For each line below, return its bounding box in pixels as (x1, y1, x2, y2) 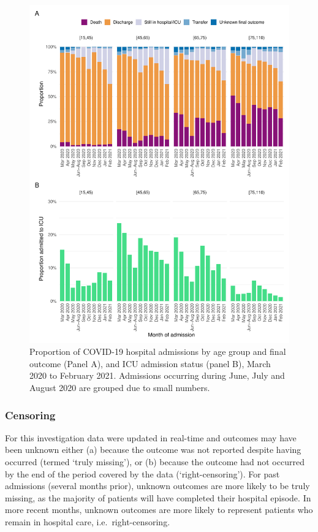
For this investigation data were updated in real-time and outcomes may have (5, 431, 297, 444)
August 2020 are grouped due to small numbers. (29, 381, 210, 394)
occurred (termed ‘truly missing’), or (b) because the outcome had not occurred (5, 455, 305, 468)
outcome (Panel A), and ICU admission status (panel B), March (29, 357, 271, 370)
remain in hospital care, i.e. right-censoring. (5, 515, 170, 528)
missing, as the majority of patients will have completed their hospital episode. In (5, 491, 311, 504)
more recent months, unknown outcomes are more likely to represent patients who (5, 503, 313, 516)
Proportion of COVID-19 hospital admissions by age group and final (29, 345, 286, 358)
